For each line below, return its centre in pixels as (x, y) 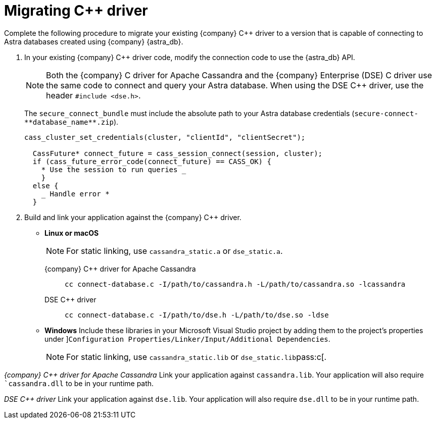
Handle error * (80, 194)
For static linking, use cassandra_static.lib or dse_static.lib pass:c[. (197, 357)
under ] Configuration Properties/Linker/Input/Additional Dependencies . (187, 339)
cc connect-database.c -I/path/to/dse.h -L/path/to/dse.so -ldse (197, 315)
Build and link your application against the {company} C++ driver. (133, 217)
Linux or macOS (72, 233)
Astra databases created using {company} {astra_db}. (94, 41)
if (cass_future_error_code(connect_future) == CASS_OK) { (152, 161)
